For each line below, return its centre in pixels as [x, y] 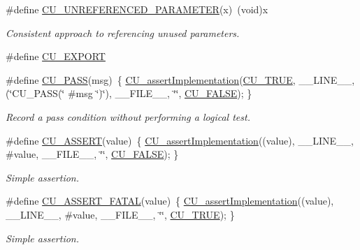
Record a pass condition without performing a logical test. [128, 116]
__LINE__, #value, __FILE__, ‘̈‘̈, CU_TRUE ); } [120, 214]
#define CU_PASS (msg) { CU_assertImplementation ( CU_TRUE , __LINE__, [180, 79]
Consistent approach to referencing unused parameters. [123, 32]
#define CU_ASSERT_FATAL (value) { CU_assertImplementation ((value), [170, 201]
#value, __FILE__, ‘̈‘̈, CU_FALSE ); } [92, 154]
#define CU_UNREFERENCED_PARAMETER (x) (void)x [137, 9]
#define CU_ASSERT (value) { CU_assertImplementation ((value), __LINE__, [180, 140]
